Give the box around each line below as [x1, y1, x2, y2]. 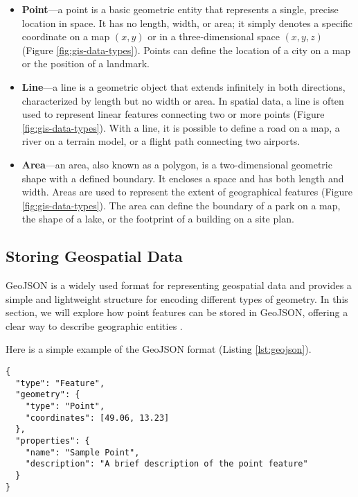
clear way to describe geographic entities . [6, 318, 183, 333]
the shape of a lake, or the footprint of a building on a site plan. [21, 211, 294, 226]
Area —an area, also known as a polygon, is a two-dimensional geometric [21, 157, 332, 171]
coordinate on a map [21, 29, 110, 44]
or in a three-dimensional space [147, 29, 280, 44]
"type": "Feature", [15, 378, 105, 388]
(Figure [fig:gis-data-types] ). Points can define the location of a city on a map [21, 42, 351, 57]
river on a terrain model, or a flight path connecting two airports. [21, 134, 301, 148]
